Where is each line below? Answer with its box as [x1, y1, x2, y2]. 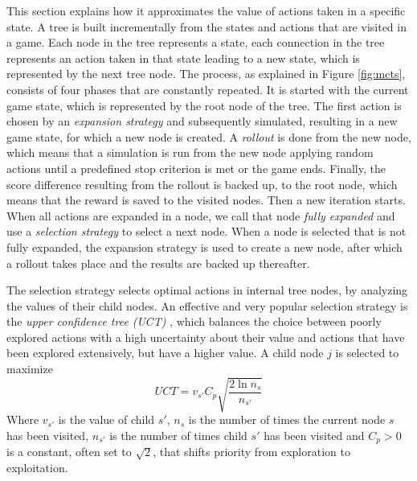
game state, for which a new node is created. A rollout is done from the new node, [6, 128, 411, 145]
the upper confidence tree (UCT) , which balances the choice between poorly [6, 313, 382, 330]
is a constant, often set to [6, 443, 132, 460]
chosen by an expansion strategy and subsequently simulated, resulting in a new [6, 113, 398, 129]
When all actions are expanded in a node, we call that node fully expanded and [6, 207, 395, 224]
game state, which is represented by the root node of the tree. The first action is [6, 97, 402, 113]
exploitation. [6, 458, 68, 475]
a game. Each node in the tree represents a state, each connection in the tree [6, 34, 385, 51]
